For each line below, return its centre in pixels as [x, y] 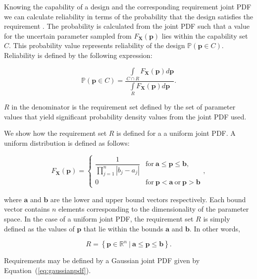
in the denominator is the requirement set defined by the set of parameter [124, 107]
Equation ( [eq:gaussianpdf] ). [48, 270]
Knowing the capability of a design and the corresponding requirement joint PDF [128, 6]
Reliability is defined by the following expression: [78, 55]
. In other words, [215, 228]
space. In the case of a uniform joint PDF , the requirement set [99, 218]
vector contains [27, 209]
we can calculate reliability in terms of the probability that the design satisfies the [128, 16]
